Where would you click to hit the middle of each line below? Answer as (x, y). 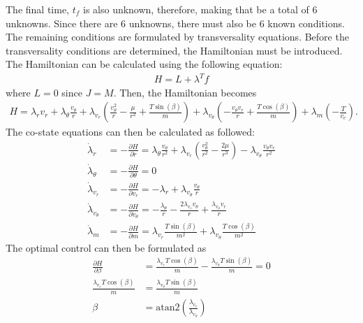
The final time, (37, 9)
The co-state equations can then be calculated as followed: (130, 132)
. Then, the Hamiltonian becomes (185, 92)
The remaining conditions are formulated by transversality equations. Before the (177, 37)
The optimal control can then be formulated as (106, 247)
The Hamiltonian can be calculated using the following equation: (144, 64)
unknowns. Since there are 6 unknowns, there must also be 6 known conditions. (175, 23)
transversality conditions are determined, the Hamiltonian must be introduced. (174, 50)
